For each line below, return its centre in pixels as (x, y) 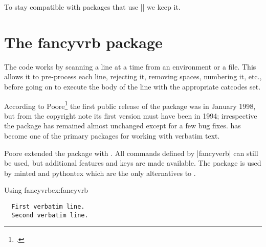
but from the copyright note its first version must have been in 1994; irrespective (131, 115)
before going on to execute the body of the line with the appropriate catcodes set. (132, 86)
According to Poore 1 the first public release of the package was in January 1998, (130, 105)
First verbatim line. (48, 206)
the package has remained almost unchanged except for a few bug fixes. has (123, 126)
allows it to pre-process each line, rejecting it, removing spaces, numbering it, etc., (133, 76)
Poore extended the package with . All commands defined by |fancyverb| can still (131, 153)
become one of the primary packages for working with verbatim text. (112, 135)
